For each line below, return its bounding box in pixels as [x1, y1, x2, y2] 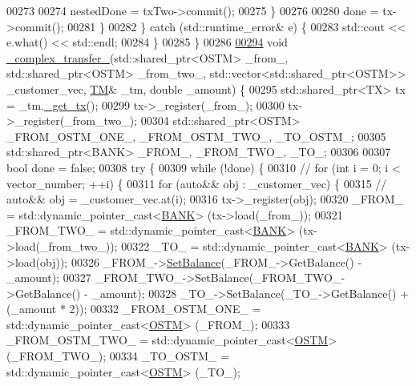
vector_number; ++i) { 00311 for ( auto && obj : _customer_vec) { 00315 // [6, 175, 387, 191]
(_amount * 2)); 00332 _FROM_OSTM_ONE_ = [6, 300, 261, 317]
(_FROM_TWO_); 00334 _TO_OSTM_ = [6, 348, 230, 364]
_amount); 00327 [6, 269, 91, 286]
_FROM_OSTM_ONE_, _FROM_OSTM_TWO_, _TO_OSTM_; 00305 [6, 127, 386, 144]
